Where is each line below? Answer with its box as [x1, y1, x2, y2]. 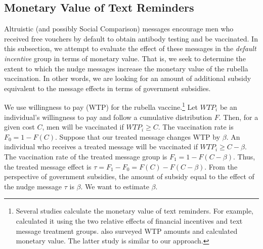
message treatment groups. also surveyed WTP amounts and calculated [16, 225, 238, 236]
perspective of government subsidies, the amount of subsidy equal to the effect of [4, 171, 254, 182]
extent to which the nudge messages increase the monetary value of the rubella [4, 63, 248, 73]
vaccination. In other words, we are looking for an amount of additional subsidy [4, 73, 251, 84]
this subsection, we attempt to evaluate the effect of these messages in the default [4, 43, 256, 54]
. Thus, [233, 151, 255, 161]
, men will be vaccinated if [42, 121, 124, 132]
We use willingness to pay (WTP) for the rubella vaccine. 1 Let [4, 100, 198, 112]
